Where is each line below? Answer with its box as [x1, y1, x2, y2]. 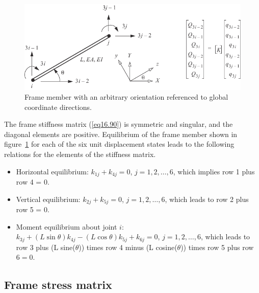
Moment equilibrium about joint [16, 221, 117, 232]
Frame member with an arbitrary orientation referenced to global [24, 92, 228, 102]
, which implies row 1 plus [173, 166, 255, 176]
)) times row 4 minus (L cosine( [79, 241, 177, 252]
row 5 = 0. [16, 204, 49, 215]
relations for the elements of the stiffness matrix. [4, 149, 156, 160]
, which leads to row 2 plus [165, 193, 249, 204]
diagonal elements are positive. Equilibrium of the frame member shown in [4, 128, 238, 139]
